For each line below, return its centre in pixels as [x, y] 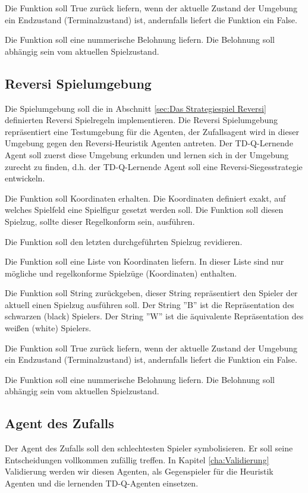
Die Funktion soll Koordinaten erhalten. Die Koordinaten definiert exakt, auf [145, 198]
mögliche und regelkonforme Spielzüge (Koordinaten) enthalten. [121, 273]
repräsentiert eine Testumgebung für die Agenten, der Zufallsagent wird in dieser [152, 131]
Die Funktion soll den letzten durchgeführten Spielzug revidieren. [124, 241]
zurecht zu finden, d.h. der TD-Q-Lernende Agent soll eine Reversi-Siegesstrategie [154, 166]
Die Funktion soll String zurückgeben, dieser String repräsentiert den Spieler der [151, 293]
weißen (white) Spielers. [48, 328]
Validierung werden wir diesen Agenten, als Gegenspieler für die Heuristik [139, 471]
